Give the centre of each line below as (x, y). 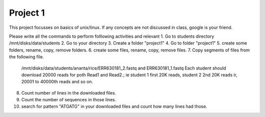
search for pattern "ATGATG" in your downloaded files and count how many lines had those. (114, 106)
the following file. (26, 57)
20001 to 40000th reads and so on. (57, 82)
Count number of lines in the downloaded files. (69, 93)
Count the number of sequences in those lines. (69, 100)
